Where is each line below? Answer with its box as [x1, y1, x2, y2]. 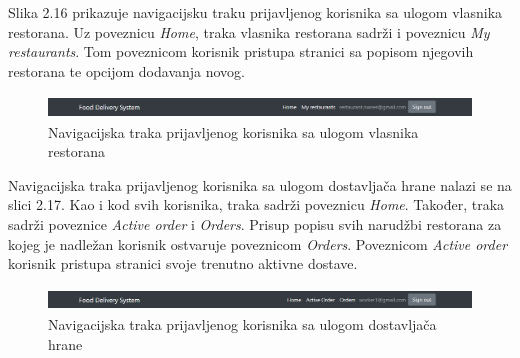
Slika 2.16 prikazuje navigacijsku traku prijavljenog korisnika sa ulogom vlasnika [8, 2, 503, 22]
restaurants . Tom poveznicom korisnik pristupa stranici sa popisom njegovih [8, 41, 474, 62]
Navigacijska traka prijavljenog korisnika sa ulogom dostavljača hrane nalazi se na [8, 174, 512, 195]
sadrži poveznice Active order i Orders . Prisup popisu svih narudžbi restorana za [8, 214, 502, 235]
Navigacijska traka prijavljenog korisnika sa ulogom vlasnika [48, 121, 419, 142]
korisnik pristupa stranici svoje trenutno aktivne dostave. [8, 253, 358, 274]
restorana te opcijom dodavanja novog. [8, 60, 246, 81]
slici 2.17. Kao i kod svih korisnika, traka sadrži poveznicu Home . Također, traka [8, 194, 505, 215]
